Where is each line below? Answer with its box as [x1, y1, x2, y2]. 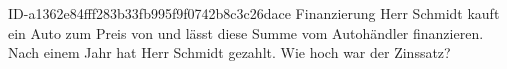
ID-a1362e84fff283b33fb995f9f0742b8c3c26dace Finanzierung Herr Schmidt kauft [8, 3, 500, 23]
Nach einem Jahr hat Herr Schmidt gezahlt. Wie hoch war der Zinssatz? [8, 42, 451, 63]
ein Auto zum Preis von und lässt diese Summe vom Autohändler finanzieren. [8, 22, 484, 43]
